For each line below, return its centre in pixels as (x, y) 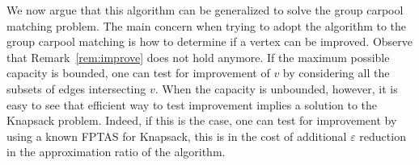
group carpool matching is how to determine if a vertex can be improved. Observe (210, 41)
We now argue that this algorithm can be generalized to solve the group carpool (205, 10)
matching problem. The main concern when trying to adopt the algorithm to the (207, 25)
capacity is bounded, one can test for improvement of (138, 73)
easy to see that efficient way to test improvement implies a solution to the (192, 104)
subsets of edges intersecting (76, 88)
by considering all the (336, 73)
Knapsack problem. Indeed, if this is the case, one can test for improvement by (202, 120)
